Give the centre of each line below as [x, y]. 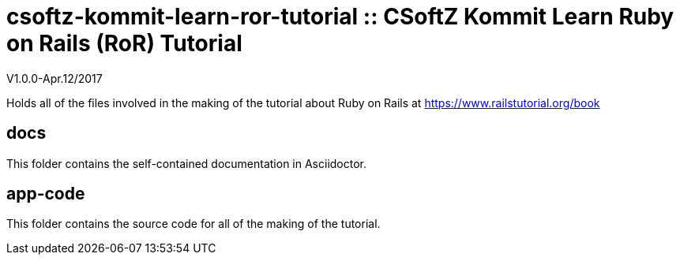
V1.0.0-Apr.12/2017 [54, 78]
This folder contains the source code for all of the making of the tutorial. [193, 224]
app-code [46, 194]
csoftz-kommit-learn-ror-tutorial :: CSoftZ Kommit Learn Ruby [340, 17]
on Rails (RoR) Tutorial [124, 43]
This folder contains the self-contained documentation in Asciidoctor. [187, 163]
